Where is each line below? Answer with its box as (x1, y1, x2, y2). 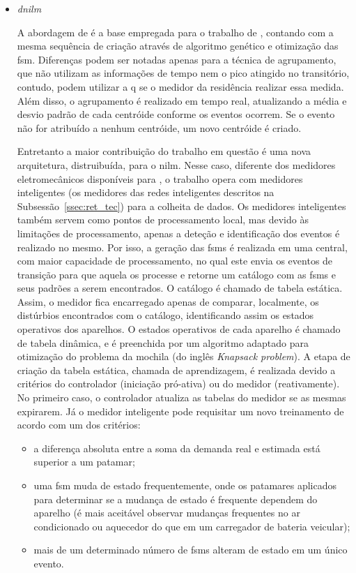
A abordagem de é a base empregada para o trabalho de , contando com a (17, 24, 334, 39)
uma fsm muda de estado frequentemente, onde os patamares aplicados (33, 478, 337, 492)
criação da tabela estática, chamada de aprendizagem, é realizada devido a (17, 362, 336, 377)
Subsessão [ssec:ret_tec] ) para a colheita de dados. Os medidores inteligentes (17, 198, 346, 213)
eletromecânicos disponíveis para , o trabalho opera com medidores (17, 171, 303, 186)
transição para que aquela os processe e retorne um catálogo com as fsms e (17, 267, 336, 281)
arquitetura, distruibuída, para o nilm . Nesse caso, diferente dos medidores (17, 157, 336, 172)
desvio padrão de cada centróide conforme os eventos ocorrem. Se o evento (17, 107, 335, 121)
